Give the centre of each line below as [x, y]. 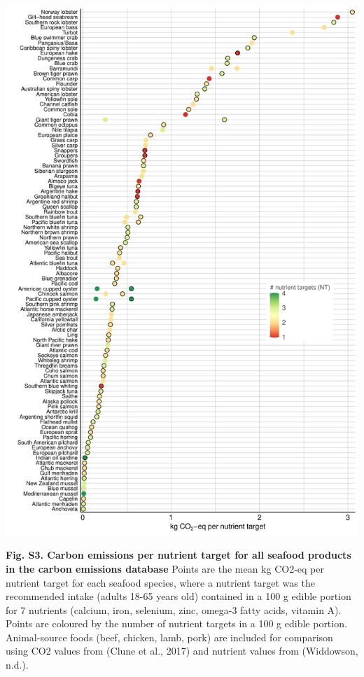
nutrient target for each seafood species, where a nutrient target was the [160, 582]
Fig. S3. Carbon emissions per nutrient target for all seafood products [178, 555]
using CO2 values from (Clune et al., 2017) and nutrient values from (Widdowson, [182, 651]
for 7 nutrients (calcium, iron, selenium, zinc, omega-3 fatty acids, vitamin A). [174, 609]
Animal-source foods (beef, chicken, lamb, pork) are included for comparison [169, 637]
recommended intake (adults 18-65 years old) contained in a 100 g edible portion [178, 596]
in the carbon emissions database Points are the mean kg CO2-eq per [165, 568]
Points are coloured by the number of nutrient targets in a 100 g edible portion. [176, 623]
